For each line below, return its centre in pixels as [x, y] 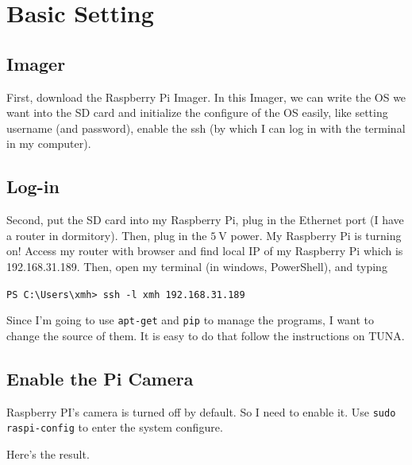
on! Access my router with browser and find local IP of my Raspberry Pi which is [205, 251]
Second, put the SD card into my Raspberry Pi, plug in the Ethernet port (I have [205, 220]
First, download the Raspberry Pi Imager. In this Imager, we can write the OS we [206, 97]
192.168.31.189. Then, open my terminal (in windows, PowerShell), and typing [197, 266]
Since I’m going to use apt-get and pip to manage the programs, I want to [191, 320]
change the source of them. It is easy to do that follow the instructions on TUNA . [206, 335]
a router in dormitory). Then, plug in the [107, 235]
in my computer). [49, 143]
